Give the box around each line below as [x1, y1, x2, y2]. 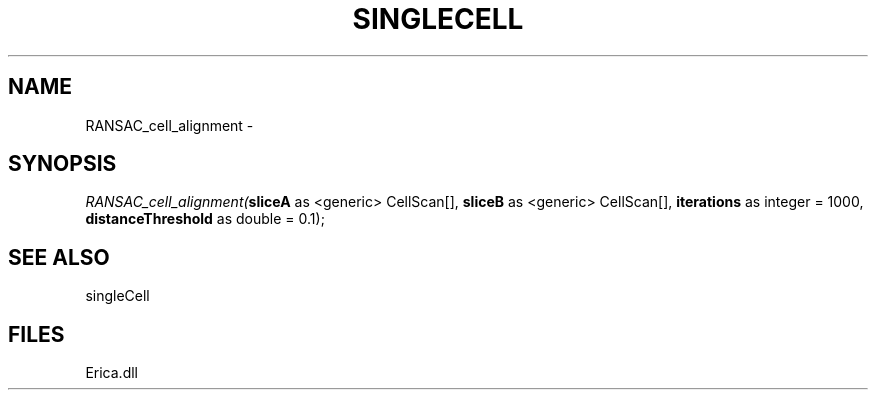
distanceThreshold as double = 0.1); [85, 210, 325, 228]
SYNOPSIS [8, 151, 117, 177]
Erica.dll [85, 364, 138, 382]
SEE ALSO [8, 244, 110, 270]
